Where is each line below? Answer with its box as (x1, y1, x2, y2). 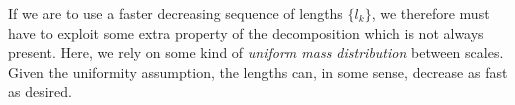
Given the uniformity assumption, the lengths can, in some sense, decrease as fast (8, 61, 508, 82)
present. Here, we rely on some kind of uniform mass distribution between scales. (8, 42, 504, 63)
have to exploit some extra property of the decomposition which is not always (8, 22, 484, 43)
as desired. (8, 81, 72, 102)
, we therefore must (371, 3, 490, 23)
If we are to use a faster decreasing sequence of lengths (8, 3, 343, 23)
